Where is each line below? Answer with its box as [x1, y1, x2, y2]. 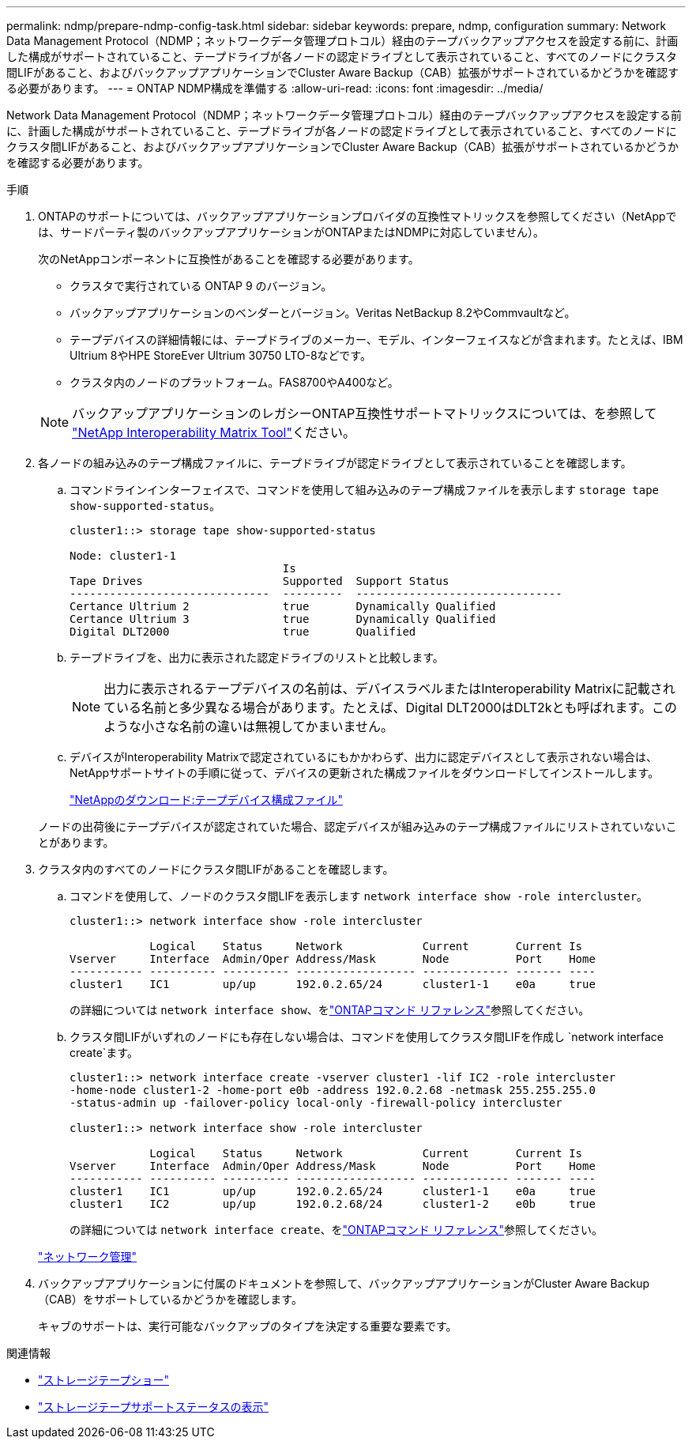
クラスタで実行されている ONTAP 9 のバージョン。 [70, 279, 333, 292]
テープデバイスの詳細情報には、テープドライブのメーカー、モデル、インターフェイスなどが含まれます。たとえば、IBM [70, 333, 683, 346]
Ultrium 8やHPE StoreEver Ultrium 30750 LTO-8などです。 [70, 349, 371, 362]
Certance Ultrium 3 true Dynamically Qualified [70, 613, 496, 625]
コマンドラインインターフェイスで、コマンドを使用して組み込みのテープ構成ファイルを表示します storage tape [70, 483, 660, 496]
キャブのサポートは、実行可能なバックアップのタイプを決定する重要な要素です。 [38, 1319, 457, 1333]
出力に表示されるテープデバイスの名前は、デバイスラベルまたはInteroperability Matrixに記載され [103, 681, 675, 696]
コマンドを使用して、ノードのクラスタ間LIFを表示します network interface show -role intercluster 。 [70, 889, 649, 903]
